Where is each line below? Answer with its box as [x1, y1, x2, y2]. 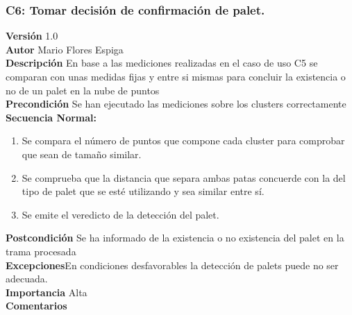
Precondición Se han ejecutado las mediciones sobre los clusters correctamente [6, 96, 346, 111]
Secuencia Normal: [6, 110, 97, 124]
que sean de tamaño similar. [22, 146, 142, 161]
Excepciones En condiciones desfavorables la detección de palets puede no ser [6, 257, 339, 272]
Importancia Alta [6, 284, 87, 299]
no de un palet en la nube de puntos [6, 83, 160, 97]
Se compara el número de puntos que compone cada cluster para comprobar [22, 133, 345, 148]
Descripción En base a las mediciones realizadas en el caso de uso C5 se [6, 56, 318, 70]
